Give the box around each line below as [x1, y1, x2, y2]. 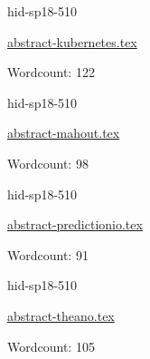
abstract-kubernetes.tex [7, 32, 137, 51]
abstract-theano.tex [7, 306, 115, 325]
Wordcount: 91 [7, 245, 89, 264]
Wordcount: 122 [7, 63, 95, 82]
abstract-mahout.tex [7, 123, 120, 142]
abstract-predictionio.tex [7, 215, 143, 234]
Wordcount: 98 [7, 153, 89, 172]
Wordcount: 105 [7, 336, 95, 355]
